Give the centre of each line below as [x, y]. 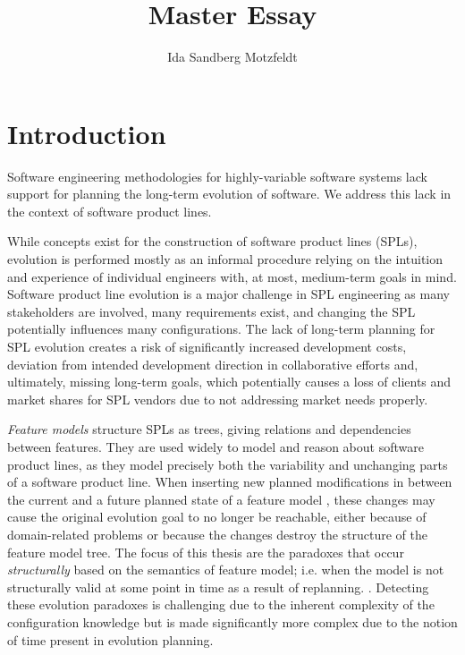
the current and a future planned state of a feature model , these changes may [221, 499]
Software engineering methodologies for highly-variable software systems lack [217, 176]
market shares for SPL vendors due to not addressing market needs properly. [218, 399]
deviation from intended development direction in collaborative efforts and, [213, 364]
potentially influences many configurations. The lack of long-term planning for [221, 329]
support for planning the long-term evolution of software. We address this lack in [229, 194]
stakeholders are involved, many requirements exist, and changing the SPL [211, 311]
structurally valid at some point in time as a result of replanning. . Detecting [218, 587]
